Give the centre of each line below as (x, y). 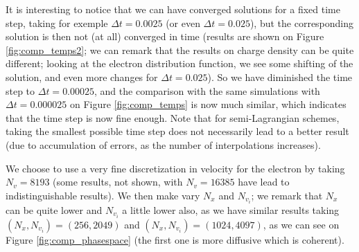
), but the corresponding (302, 22)
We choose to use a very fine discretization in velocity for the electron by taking (175, 168)
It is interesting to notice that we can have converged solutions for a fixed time (173, 9)
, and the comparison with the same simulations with (207, 90)
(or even (183, 22)
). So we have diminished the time (280, 76)
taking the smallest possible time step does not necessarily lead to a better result (177, 131)
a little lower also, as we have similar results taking (231, 209)
